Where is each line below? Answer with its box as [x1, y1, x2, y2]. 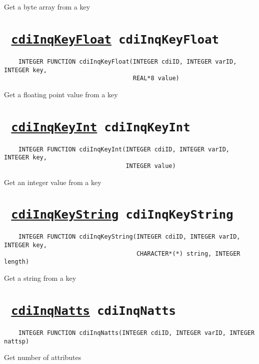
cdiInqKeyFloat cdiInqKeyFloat [11, 32, 219, 47]
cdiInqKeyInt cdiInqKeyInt [11, 120, 190, 134]
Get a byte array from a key [4, 2, 90, 12]
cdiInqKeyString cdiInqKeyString [11, 208, 233, 222]
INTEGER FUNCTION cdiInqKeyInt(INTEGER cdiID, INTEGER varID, [18, 145, 230, 153]
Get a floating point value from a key [4, 89, 118, 99]
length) [4, 258, 29, 266]
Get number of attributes [4, 352, 81, 362]
